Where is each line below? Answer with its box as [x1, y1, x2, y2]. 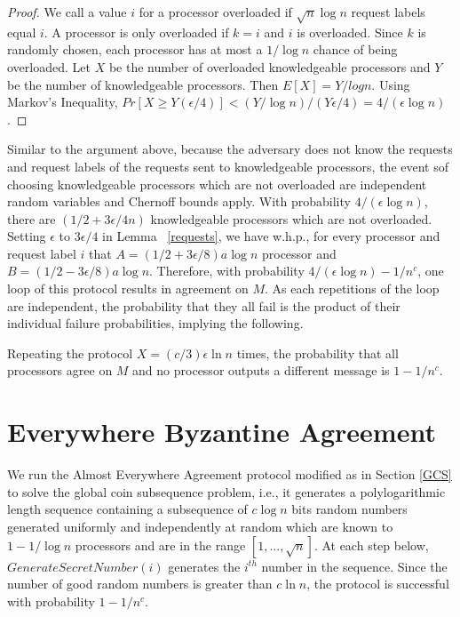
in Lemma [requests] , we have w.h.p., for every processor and [102, 227, 440, 245]
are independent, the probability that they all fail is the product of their [7, 296, 401, 315]
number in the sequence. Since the [261, 557, 448, 575]
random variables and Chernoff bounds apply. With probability [7, 192, 351, 211]
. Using [371, 75, 410, 93]
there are [7, 209, 56, 228]
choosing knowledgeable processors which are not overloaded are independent [7, 174, 427, 193]
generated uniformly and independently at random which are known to [7, 517, 393, 535]
